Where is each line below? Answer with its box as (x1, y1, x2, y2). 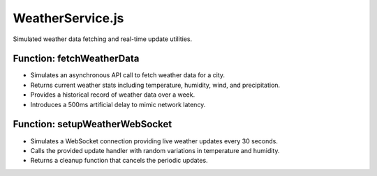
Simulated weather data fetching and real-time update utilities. (13, 35, 193, 43)
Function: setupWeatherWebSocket (13, 118, 172, 130)
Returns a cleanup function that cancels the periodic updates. (30, 157, 209, 165)
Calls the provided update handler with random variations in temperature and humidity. (30, 146, 280, 154)
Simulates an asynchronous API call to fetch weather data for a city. (30, 71, 226, 79)
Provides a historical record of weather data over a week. (30, 90, 195, 99)
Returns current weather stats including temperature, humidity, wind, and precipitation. (30, 81, 281, 89)
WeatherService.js (13, 10, 124, 26)
